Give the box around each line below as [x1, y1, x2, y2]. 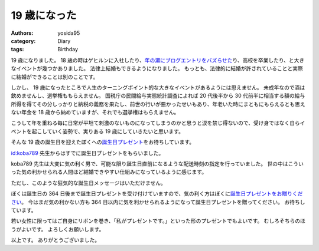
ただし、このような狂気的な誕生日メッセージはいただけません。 [11, 179, 167, 186]
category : [11, 37, 36, 44]
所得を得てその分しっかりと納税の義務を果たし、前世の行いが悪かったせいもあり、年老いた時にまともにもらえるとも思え [11, 100, 305, 107]
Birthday [57, 46, 78, 53]
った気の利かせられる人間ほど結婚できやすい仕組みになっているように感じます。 [11, 169, 207, 176]
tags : [11, 46, 24, 53]
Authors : [11, 29, 34, 37]
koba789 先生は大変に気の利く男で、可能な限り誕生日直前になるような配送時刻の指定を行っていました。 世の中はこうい [11, 160, 304, 167]
